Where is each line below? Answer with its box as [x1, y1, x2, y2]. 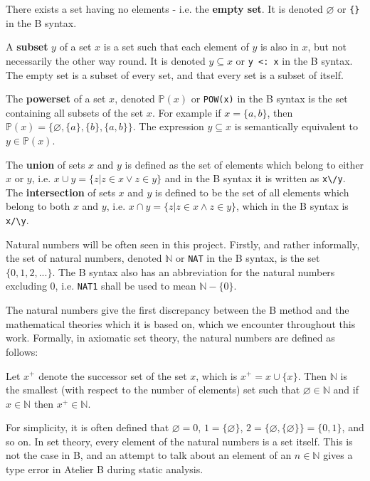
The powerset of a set [6, 91, 106, 106]
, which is [196, 368, 238, 383]
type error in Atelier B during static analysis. [6, 462, 203, 477]
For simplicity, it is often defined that [6, 420, 169, 435]
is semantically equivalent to [234, 119, 358, 134]
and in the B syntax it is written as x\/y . [164, 171, 346, 186]
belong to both [6, 199, 70, 213]
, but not [307, 39, 347, 54]
